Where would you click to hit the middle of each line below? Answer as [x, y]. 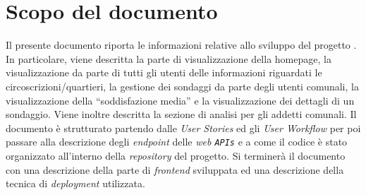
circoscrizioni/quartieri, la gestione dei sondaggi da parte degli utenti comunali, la [182, 86]
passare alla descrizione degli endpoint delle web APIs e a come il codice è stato [177, 142]
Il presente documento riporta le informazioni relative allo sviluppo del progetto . [181, 45]
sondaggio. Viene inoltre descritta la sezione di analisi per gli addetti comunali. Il [181, 114]
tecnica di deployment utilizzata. [75, 183]
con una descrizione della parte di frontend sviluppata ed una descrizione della [175, 169]
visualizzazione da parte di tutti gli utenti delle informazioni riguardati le [164, 72]
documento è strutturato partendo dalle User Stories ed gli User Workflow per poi [183, 128]
